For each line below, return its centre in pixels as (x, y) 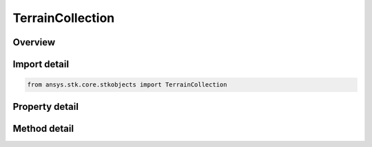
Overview (34, 42)
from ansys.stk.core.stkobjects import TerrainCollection (127, 85)
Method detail (43, 128)
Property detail (46, 106)
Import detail (41, 64)
